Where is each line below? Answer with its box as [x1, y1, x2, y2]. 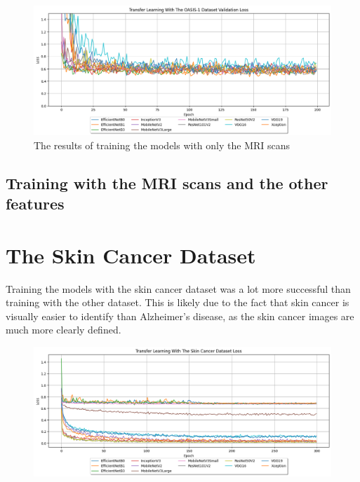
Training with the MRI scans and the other [6, 172, 328, 193]
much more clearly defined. [6, 322, 121, 337]
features [6, 193, 65, 214]
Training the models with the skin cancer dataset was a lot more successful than [6, 281, 351, 296]
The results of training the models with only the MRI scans [34, 137, 291, 152]
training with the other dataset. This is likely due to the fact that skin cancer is [6, 295, 349, 310]
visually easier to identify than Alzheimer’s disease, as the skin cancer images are [6, 308, 354, 323]
